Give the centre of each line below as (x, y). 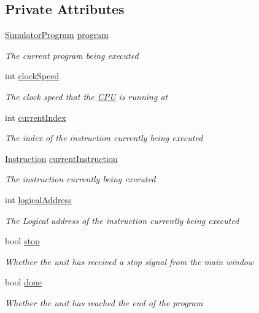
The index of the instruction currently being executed (104, 138)
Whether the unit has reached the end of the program (104, 302)
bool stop (22, 241)
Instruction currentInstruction (61, 158)
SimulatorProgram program (57, 35)
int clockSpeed (32, 76)
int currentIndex (36, 117)
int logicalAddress (38, 199)
